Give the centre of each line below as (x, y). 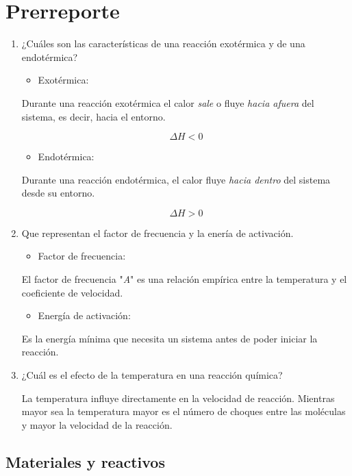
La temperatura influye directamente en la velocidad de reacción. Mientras (178, 398)
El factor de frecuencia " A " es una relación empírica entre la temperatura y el (184, 279)
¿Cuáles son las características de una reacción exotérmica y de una (163, 43)
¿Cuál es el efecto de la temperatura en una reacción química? (152, 375)
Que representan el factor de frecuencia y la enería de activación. (158, 233)
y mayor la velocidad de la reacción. (97, 424)
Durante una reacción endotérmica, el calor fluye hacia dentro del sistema (176, 179)
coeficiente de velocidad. (72, 292)
